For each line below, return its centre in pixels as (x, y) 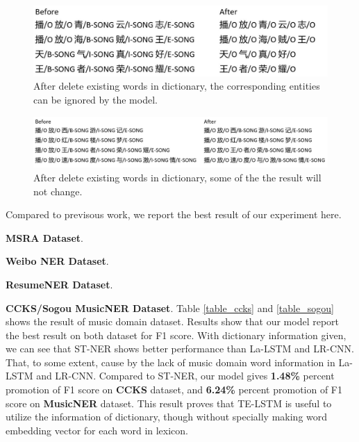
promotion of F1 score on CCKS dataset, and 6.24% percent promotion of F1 (174, 390)
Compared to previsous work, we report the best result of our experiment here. (174, 214)
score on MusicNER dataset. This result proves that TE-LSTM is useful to (169, 403)
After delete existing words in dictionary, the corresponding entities (177, 86)
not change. (58, 191)
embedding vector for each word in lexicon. (97, 430)
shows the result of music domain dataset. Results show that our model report (173, 321)
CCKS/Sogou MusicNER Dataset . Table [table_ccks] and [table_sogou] (170, 308)
